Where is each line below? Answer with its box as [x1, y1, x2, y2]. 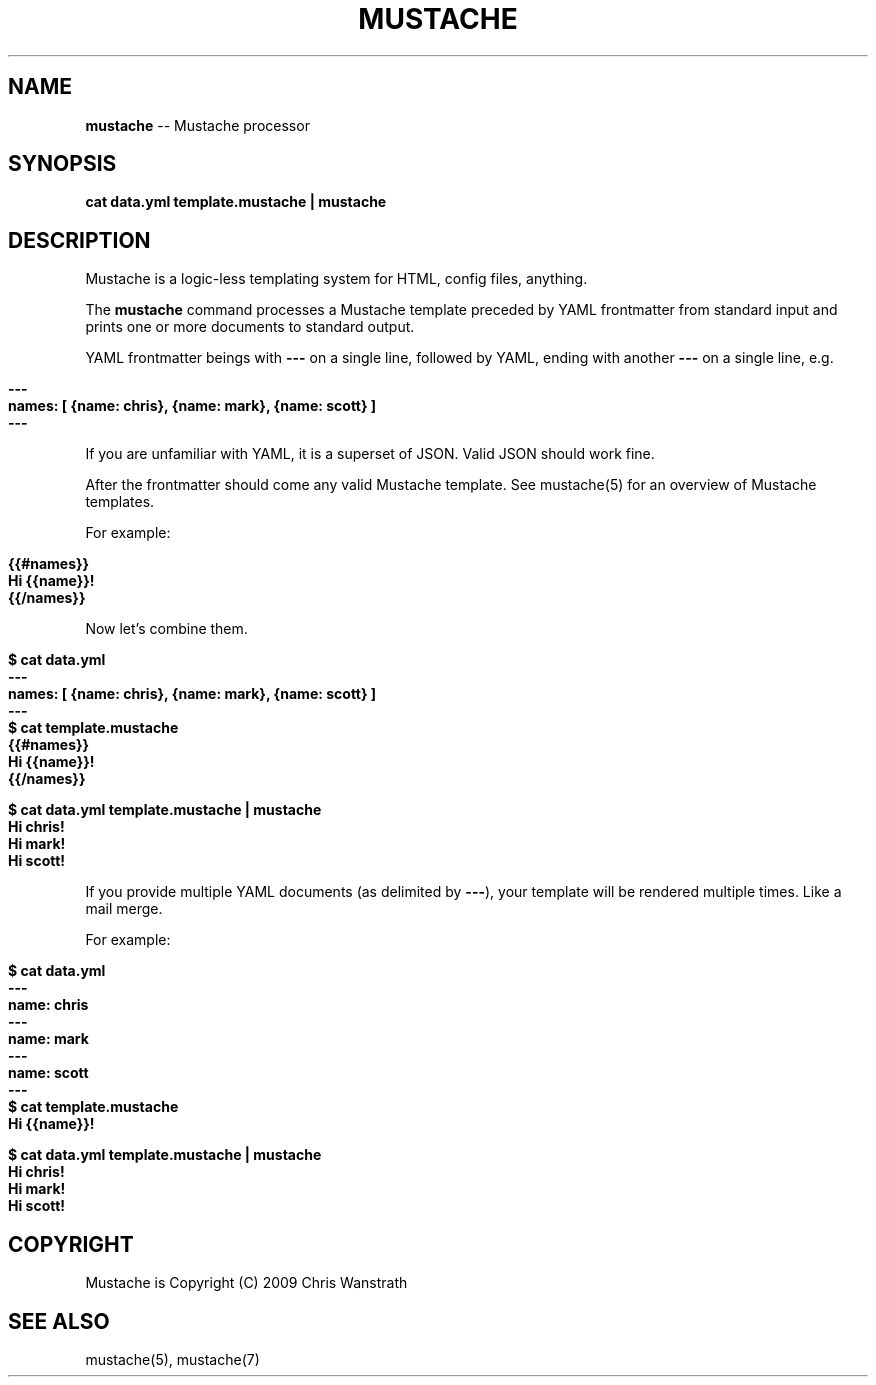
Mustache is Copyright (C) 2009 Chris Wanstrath [85, 1274, 408, 1292]
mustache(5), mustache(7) [85, 1350, 260, 1368]
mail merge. [85, 900, 163, 918]
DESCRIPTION [8, 227, 151, 253]
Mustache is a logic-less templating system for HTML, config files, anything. [85, 270, 588, 288]
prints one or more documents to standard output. [85, 318, 415, 336]
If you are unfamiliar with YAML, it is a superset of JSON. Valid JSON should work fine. [85, 445, 655, 463]
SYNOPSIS [8, 151, 117, 177]
